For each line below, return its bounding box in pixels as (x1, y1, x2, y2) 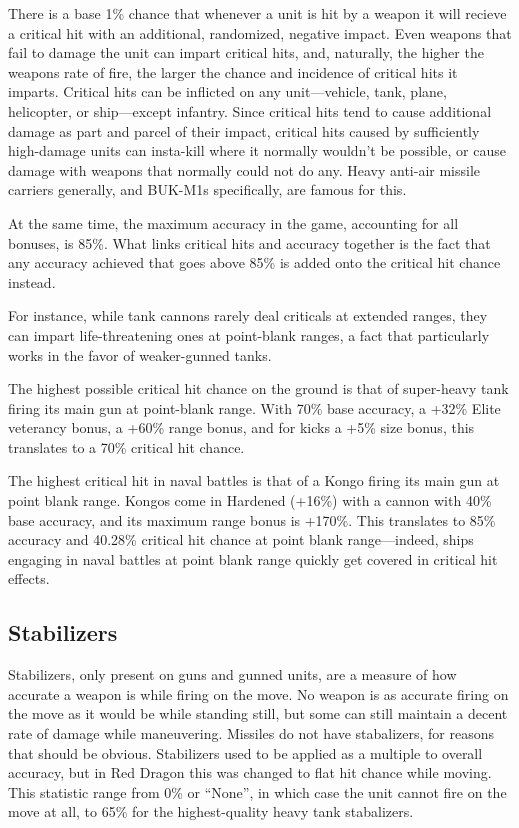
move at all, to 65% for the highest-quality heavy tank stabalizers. (8, 801, 414, 822)
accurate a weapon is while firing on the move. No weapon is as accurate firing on (8, 683, 509, 704)
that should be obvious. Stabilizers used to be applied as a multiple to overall (8, 742, 483, 763)
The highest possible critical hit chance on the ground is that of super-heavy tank (8, 378, 509, 399)
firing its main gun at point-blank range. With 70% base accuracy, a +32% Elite (8, 397, 501, 418)
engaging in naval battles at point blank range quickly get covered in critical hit (8, 548, 498, 569)
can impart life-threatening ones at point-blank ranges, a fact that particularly (8, 324, 490, 345)
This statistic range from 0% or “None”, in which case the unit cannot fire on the (8, 781, 507, 802)
